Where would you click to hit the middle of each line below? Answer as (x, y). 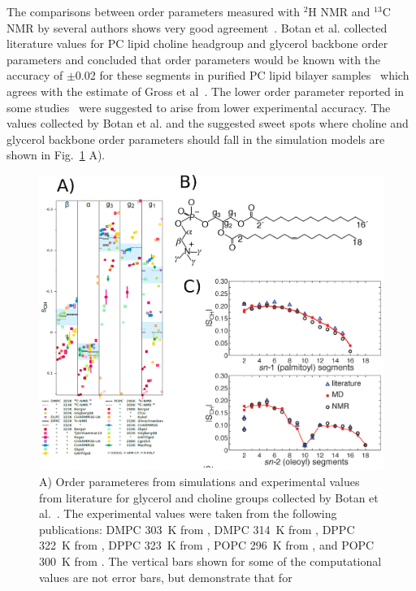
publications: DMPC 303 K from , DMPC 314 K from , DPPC (197, 529)
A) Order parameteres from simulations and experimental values (199, 482)
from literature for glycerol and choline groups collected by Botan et (209, 497)
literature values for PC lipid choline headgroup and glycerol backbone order (197, 43)
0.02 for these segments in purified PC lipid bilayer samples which (242, 75)
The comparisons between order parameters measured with (154, 11)
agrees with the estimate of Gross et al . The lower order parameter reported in (206, 91)
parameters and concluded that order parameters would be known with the (194, 59)
